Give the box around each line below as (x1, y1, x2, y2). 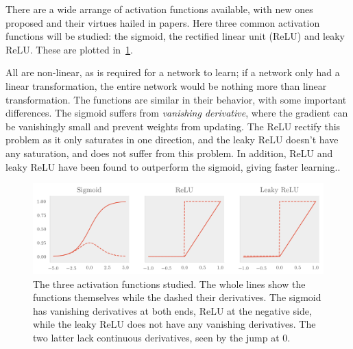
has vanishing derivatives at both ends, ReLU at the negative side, (33, 303, 312, 317)
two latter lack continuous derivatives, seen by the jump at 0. (33, 330, 291, 344)
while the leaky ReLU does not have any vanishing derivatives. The (33, 317, 316, 331)
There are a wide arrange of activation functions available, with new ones (5, 2, 313, 16)
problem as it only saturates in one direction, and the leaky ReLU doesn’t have (5, 132, 339, 147)
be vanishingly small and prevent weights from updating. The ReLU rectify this (5, 119, 341, 133)
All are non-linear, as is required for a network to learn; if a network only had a (5, 65, 340, 80)
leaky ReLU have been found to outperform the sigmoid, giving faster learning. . (5, 159, 341, 173)
